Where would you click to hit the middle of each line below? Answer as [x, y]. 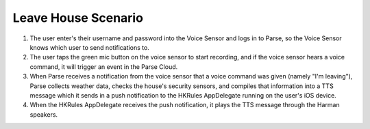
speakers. [44, 114]
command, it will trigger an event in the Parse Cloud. [104, 67]
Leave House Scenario [78, 18]
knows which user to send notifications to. [90, 47]
